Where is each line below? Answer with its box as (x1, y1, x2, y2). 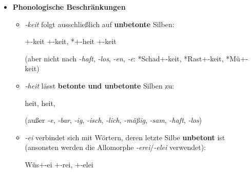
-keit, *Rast (165, 53, 202, 63)
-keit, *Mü (207, 53, 240, 63)
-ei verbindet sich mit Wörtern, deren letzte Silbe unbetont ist (25, 132, 225, 142)
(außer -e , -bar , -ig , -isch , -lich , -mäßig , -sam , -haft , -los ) (25, 115, 202, 125)
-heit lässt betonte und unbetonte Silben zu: (25, 80, 175, 91)
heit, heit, (25, 97, 55, 108)
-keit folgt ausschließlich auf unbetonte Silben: (25, 18, 175, 29)
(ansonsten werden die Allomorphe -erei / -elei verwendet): (25, 142, 206, 153)
